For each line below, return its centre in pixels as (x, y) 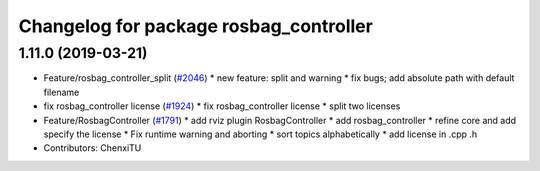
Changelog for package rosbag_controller (196, 26)
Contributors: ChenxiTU (92, 148)
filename (61, 92)
